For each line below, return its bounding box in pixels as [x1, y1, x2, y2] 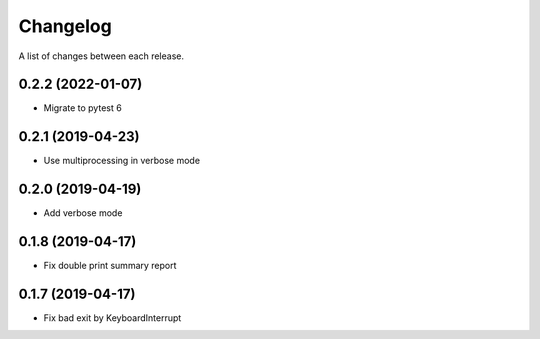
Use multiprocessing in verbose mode [43, 155, 200, 167]
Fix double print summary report [43, 260, 177, 272]
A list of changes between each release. [18, 50, 185, 62]
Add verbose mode [43, 207, 123, 219]
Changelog [18, 15, 112, 37]
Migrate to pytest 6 [43, 102, 122, 114]
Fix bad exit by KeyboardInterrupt [43, 312, 182, 324]
